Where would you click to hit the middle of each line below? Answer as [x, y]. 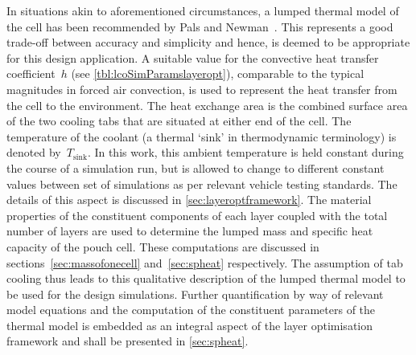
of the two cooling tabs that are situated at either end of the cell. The [179, 121]
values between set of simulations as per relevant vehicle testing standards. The [202, 184]
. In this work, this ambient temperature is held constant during [245, 152]
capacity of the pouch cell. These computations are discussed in [163, 246]
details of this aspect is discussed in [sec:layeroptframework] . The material [189, 200]
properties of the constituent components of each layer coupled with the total [197, 215]
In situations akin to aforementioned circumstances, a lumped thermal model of [203, 10]
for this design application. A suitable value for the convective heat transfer [193, 57]
